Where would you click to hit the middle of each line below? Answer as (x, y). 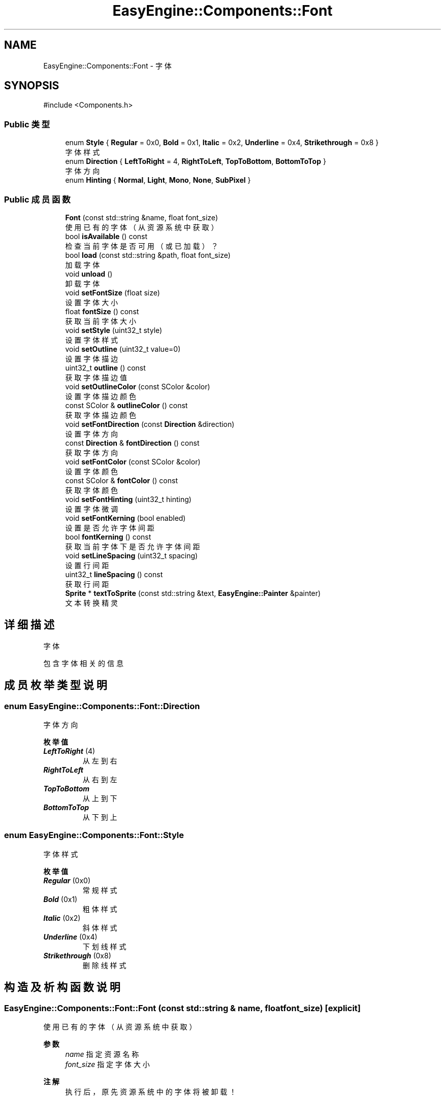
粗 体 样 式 (100, 909)
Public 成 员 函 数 (37, 199)
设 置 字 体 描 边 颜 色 (101, 396)
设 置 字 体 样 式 (92, 340)
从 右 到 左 (100, 779)
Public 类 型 (27, 124)
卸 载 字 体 (83, 283)
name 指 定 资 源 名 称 (102, 1054)
